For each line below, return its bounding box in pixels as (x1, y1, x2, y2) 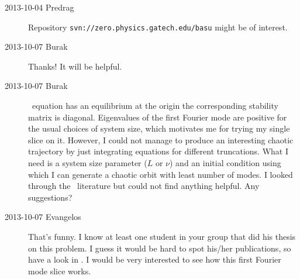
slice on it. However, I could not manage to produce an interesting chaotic (28, 133, 294, 146)
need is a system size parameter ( (28, 157, 147, 168)
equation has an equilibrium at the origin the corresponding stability (32, 99, 278, 112)
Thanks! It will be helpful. (28, 60, 122, 72)
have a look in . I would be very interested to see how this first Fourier (28, 253, 281, 266)
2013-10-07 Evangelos (5, 211, 81, 223)
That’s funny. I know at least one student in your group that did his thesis (28, 230, 296, 242)
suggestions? (28, 191, 73, 203)
